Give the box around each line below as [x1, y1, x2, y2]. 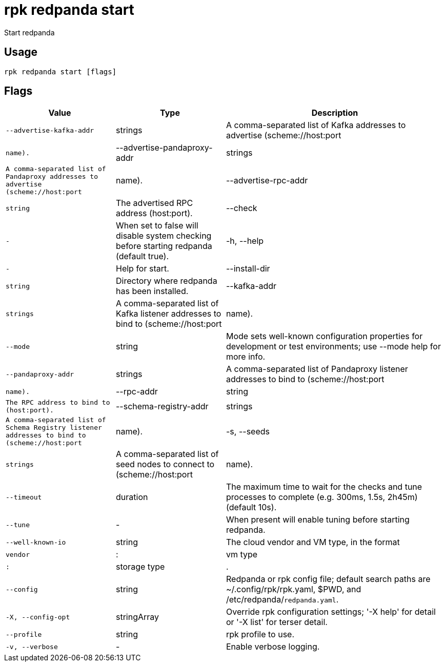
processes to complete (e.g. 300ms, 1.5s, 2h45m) [226, 492, 418, 503]
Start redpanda [4, 28, 55, 37]
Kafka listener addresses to [116, 308, 221, 319]
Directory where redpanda [116, 276, 217, 286]
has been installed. [116, 286, 189, 297]
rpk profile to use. [226, 629, 295, 640]
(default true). [116, 251, 169, 262]
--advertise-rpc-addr [226, 175, 308, 186]
